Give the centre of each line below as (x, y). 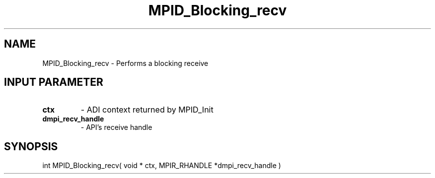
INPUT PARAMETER (54, 82)
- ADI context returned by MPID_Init (147, 110)
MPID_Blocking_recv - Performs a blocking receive (125, 63)
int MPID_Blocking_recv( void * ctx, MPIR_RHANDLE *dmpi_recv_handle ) (162, 166)
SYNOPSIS (31, 146)
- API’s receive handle (116, 127)
